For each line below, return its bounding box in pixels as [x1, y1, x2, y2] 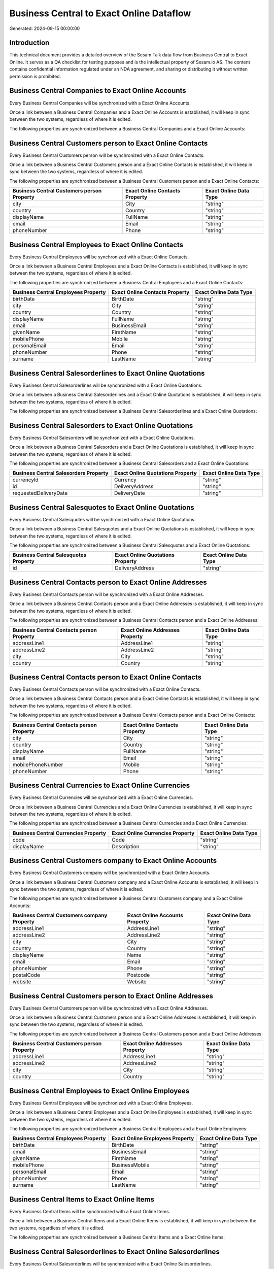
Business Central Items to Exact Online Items [9, 1195, 155, 1204]
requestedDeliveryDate [12, 490, 68, 497]
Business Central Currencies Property [12, 829, 107, 837]
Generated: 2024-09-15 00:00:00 [9, 25, 80, 31]
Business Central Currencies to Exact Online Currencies [9, 781, 190, 790]
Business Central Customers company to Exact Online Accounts [9, 856, 217, 865]
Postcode [127, 972, 150, 979]
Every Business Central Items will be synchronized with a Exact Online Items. [9, 1208, 170, 1214]
